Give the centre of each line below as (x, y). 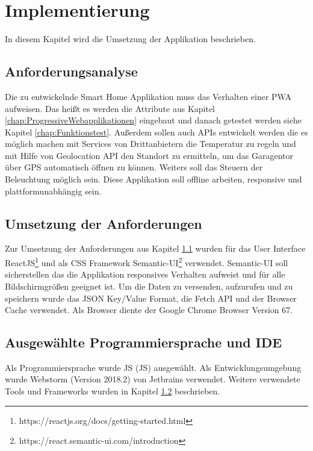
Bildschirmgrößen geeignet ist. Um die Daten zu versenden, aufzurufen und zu (149, 286)
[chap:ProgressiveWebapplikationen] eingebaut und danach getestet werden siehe (153, 120)
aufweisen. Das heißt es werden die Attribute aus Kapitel (110, 108)
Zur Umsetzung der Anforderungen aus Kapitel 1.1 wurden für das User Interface (155, 248)
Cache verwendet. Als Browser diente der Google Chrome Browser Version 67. (149, 310)
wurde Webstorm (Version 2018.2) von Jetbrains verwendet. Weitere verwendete (153, 379)
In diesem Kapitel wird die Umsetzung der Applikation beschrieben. (130, 39)
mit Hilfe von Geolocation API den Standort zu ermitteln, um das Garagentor (149, 155)
